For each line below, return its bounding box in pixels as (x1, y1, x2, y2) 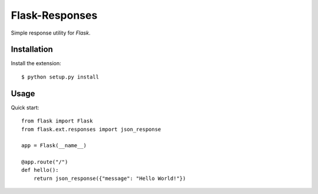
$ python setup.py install (21, 73, 100, 80)
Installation (11, 45, 53, 55)
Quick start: (11, 104, 39, 111)
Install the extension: (11, 60, 61, 67)
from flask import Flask (21, 118, 93, 124)
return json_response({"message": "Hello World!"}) (33, 175, 186, 182)
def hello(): (21, 167, 59, 173)
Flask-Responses (11, 9, 98, 22)
